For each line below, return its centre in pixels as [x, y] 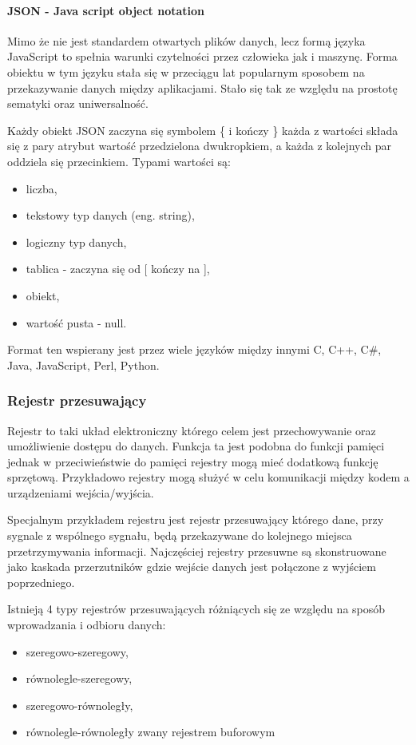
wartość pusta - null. [76, 322]
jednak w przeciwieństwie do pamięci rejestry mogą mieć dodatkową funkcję [193, 461]
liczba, [42, 188]
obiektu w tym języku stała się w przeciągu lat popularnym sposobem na [186, 71]
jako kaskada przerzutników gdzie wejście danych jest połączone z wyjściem [192, 567]
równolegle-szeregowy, [79, 678]
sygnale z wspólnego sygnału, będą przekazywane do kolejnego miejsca [180, 535]
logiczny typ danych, [76, 242]
